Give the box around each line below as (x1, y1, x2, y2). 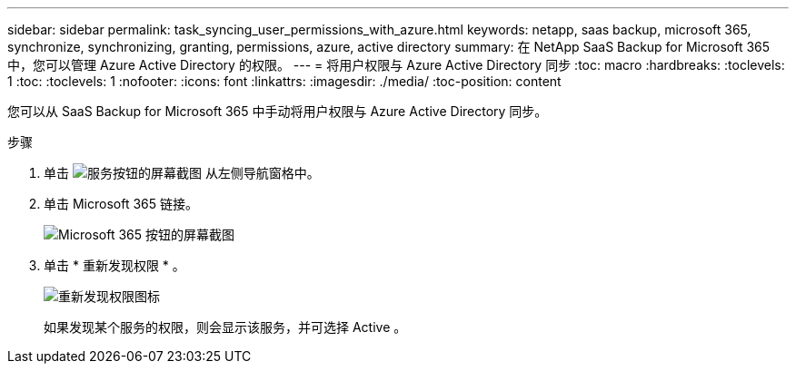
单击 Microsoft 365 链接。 (44, 196, 198, 211)
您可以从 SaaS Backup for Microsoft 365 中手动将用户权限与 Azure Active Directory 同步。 (7, 103, 548, 119)
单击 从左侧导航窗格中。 (44, 165, 320, 181)
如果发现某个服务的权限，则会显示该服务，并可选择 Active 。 (44, 319, 407, 335)
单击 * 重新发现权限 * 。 (44, 258, 185, 273)
